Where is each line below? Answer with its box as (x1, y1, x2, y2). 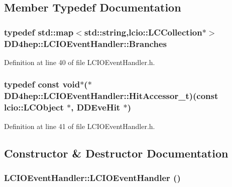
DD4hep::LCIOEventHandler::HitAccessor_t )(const (4, 89, 218, 102)
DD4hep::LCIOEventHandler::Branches (4, 37, 167, 49)
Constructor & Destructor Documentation (4, 145, 228, 160)
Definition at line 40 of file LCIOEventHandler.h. (4, 56, 155, 67)
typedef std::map (4, 25, 74, 38)
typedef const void (4, 78, 80, 90)
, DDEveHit (71, 101, 121, 113)
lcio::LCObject (4, 101, 64, 113)
